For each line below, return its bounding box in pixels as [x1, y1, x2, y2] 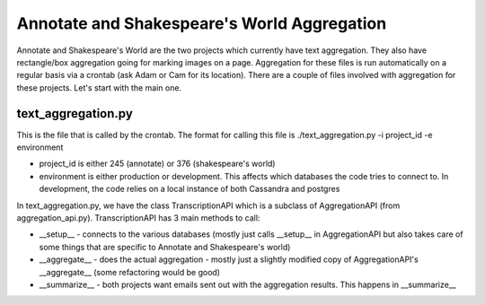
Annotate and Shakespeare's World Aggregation [16, 13, 387, 33]
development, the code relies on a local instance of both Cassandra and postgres [39, 184, 340, 195]
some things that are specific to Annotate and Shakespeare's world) [39, 241, 291, 252]
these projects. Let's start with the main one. [16, 82, 182, 93]
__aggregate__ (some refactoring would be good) [39, 266, 220, 277]
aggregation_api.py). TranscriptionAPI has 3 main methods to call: [16, 212, 260, 223]
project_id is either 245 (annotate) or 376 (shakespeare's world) [39, 158, 276, 170]
